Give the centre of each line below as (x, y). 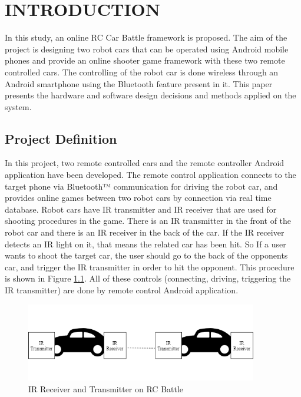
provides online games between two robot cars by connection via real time (138, 198)
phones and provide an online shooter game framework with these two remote (145, 60)
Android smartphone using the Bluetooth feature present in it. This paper (139, 83)
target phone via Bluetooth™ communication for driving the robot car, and (141, 186)
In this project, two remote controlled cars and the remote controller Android (145, 163)
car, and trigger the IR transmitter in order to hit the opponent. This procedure (150, 267)
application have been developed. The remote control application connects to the (150, 175)
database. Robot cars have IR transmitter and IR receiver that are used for (141, 209)
